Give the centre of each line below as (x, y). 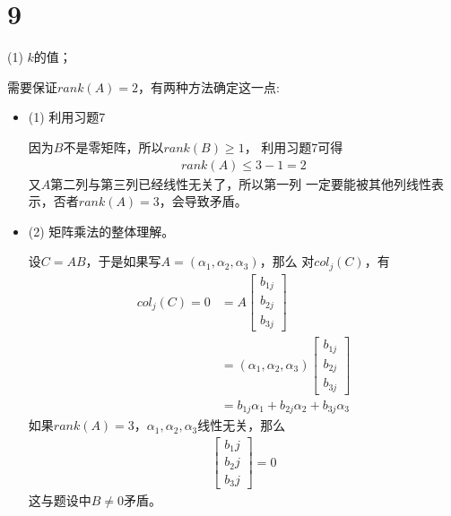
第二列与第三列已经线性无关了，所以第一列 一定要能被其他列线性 (241, 183)
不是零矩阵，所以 (113, 146)
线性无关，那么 (242, 425)
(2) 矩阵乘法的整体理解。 (101, 231)
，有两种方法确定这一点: (209, 86)
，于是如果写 (123, 261)
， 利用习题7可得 (294, 146)
